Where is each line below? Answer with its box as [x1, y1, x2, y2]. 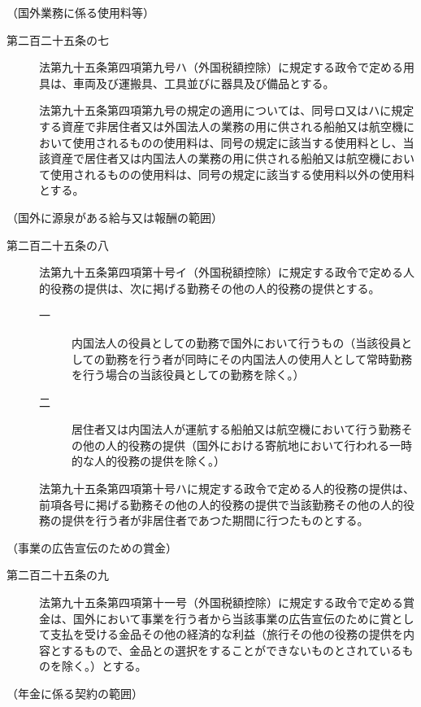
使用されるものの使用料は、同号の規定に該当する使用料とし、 [72, 133, 403, 151]
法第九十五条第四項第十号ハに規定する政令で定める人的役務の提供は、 [39, 480, 414, 497]
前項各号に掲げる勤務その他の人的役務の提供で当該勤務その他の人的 [39, 495, 403, 513]
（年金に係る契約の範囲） [7, 685, 143, 701]
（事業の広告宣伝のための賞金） [7, 539, 177, 556]
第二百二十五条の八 [7, 236, 109, 253]
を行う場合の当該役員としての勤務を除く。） [72, 366, 305, 383]
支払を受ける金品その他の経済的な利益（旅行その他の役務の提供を [50, 626, 403, 643]
